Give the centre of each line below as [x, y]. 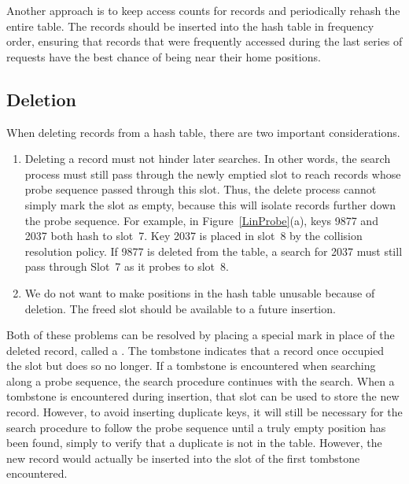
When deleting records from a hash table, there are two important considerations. [203, 132]
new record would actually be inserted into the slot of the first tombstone [183, 458]
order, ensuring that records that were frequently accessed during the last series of [204, 41]
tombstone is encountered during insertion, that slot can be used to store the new [203, 396]
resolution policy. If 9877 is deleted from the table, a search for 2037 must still [214, 251]
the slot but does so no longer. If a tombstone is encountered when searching [191, 366]
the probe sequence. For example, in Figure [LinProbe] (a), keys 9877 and [201, 220]
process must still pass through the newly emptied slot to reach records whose [213, 174]
